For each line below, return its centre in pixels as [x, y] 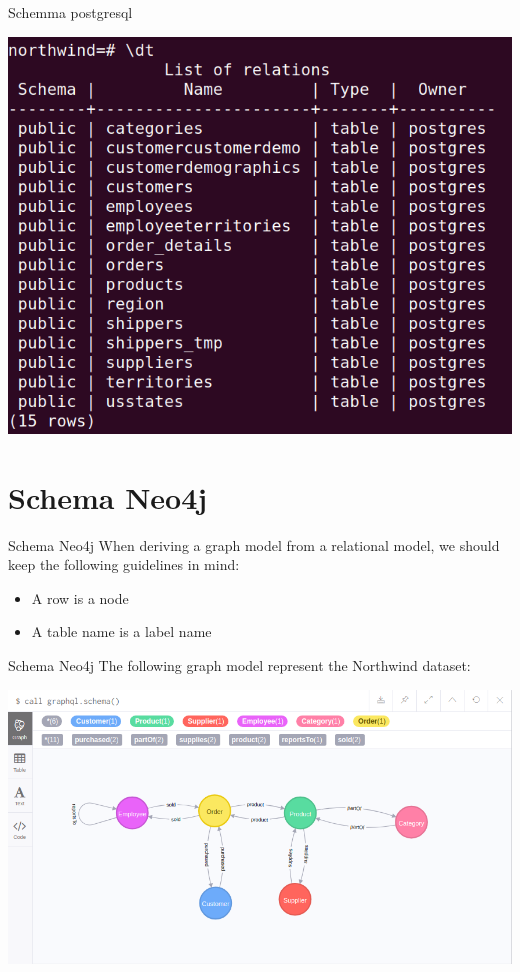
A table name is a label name [121, 631]
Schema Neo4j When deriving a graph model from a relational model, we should [254, 544]
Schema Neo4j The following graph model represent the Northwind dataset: [239, 665]
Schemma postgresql [70, 12]
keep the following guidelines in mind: [124, 564]
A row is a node [80, 597]
